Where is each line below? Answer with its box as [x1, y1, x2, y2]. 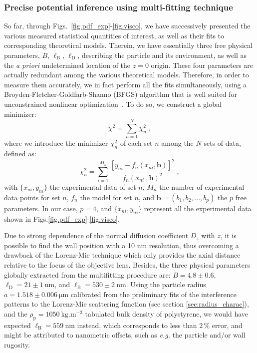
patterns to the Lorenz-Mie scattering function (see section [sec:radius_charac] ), [4, 299, 249, 309]
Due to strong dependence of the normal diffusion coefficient [4, 230, 189, 241]
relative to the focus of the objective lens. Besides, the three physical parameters [4, 259, 251, 270]
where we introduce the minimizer [4, 138, 108, 148]
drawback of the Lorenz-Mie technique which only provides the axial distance [4, 250, 241, 260]
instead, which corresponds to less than [77, 320, 197, 330]
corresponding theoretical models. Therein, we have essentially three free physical [4, 40, 253, 50]
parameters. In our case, [4, 203, 78, 213]
